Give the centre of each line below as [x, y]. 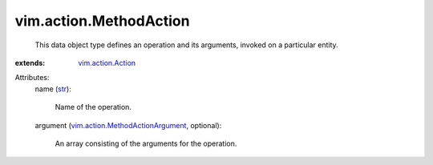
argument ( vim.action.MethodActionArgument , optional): [128, 125]
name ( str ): [53, 89]
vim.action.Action [107, 62]
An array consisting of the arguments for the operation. [146, 143]
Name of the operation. [93, 107]
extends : [30, 62]
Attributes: [32, 78]
